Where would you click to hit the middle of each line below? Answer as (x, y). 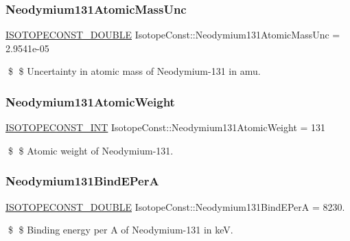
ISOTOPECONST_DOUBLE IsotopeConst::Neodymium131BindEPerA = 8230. (175, 206)
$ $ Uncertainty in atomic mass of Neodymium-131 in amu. (134, 71)
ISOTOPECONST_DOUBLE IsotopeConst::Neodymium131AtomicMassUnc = (173, 35)
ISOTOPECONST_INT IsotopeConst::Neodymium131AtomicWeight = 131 (166, 127)
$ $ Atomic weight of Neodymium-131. (91, 150)
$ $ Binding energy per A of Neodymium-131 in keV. (120, 230)
